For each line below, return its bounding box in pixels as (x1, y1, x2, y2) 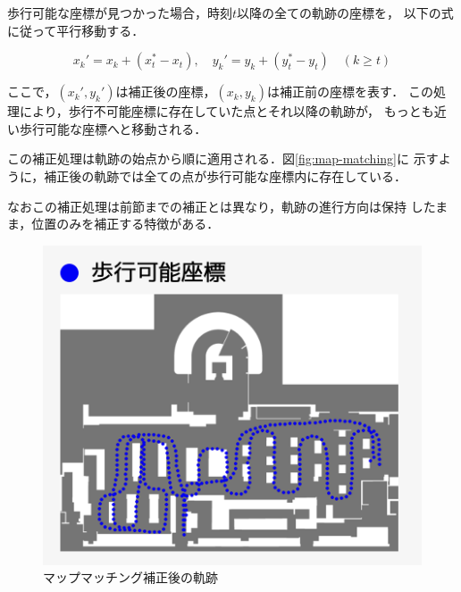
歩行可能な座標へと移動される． (19, 119, 207, 138)
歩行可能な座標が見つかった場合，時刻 (7, 4, 232, 21)
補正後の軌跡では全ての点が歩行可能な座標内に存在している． (44, 166, 407, 185)
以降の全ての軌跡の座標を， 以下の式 (237, 4, 454, 21)
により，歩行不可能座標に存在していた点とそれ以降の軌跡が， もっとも (19, 102, 434, 121)
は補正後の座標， (115, 82, 216, 101)
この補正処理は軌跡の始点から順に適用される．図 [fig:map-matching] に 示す (7, 149, 439, 168)
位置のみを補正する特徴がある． (31, 214, 220, 233)
